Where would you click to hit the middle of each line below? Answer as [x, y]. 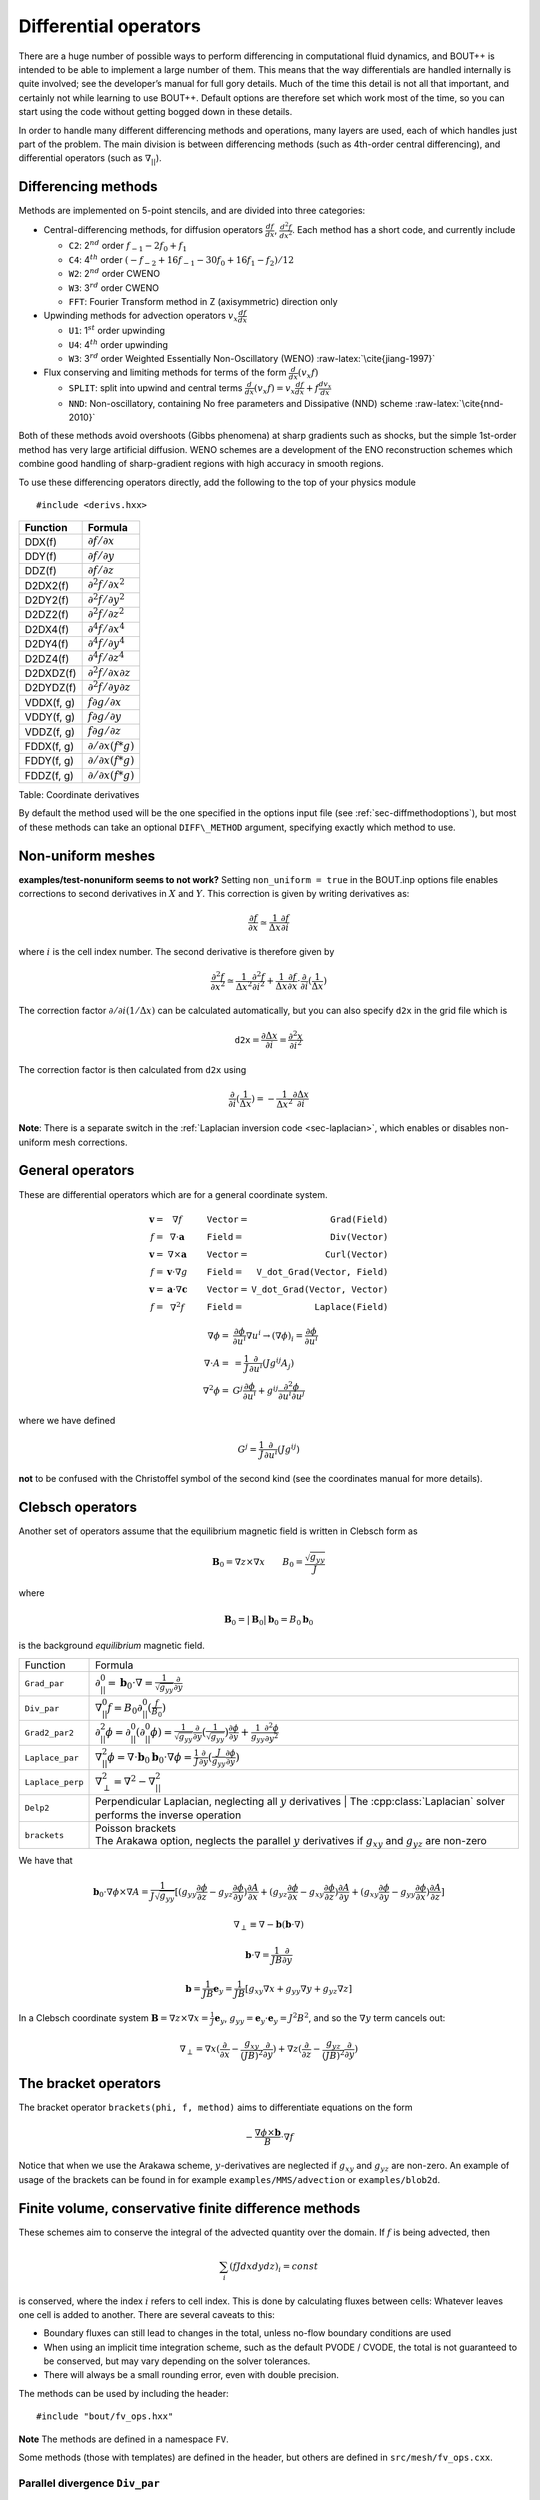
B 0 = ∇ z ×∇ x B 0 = [257, 1563]
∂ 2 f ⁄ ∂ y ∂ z [109, 686]
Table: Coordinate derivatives [79, 794]
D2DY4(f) [46, 644]
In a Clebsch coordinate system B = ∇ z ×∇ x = [113, 2017]
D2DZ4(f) [47, 658]
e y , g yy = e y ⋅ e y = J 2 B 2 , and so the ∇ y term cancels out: [330, 2018]
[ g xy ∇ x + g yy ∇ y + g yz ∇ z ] [299, 1990]
